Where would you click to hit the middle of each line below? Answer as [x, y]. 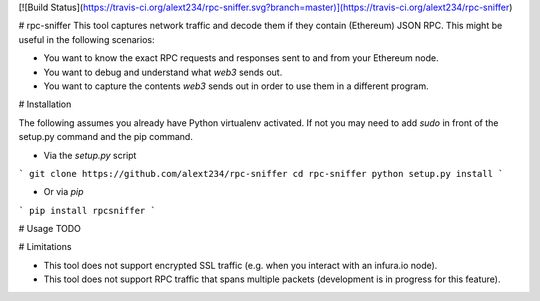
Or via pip [63, 192]
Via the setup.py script [90, 155]
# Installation [45, 104]
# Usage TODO [50, 229]
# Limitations [45, 247]
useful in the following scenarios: [86, 39]
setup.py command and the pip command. [106, 137]
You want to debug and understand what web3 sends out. [163, 72]
